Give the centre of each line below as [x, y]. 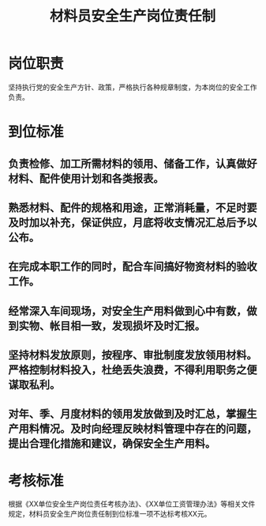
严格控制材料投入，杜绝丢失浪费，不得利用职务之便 [133, 370]
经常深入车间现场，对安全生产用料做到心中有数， [127, 310]
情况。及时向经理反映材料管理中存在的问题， [148, 429]
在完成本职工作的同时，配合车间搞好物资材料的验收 [133, 267]
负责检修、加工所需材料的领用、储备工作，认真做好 [133, 163]
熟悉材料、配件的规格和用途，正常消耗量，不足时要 [133, 208]
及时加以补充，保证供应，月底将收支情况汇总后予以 [133, 222]
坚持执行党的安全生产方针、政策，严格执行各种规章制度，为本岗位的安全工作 [133, 87]
